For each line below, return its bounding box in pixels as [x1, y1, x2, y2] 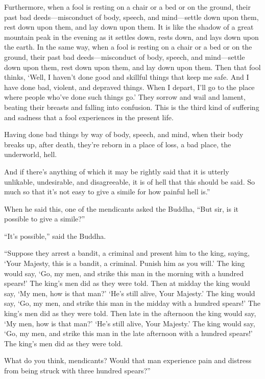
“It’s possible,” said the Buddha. [4, 230, 106, 241]
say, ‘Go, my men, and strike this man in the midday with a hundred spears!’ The [4, 298, 260, 308]
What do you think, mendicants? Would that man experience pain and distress [4, 355, 252, 366]
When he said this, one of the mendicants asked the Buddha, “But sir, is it [4, 203, 238, 214]
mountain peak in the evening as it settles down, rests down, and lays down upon [4, 31, 259, 42]
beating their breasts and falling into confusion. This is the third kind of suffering [4, 101, 259, 112]
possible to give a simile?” [4, 213, 85, 224]
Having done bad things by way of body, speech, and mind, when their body [4, 129, 244, 140]
